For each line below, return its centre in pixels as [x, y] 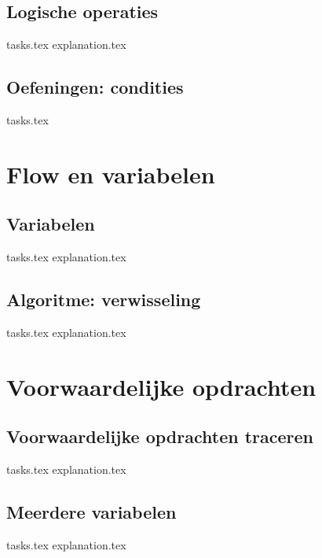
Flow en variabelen [111, 174]
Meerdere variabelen [91, 512]
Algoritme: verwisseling [104, 299]
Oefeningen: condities [95, 87]
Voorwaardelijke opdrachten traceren [160, 436]
